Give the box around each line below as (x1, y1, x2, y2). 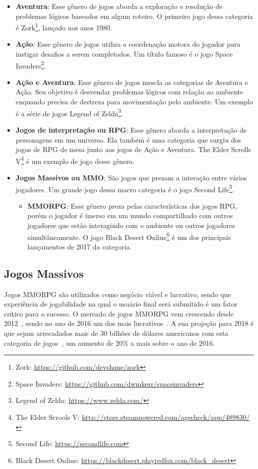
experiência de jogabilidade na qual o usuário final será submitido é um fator (4, 299, 238, 309)
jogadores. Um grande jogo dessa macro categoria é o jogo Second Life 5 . (15, 182, 234, 194)
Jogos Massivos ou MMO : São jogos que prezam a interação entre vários (15, 172, 247, 182)
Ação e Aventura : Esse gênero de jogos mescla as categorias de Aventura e (15, 77, 248, 87)
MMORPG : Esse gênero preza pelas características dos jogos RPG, (27, 200, 237, 211)
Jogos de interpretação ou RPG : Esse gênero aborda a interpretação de (15, 124, 247, 135)
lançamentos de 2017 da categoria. (27, 241, 132, 251)
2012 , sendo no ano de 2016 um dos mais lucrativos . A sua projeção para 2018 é (4, 318, 254, 328)
